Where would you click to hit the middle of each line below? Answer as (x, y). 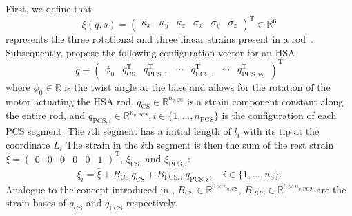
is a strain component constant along (265, 101)
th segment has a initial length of (161, 131)
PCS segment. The (45, 131)
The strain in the (102, 144)
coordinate (28, 144)
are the (331, 189)
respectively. (152, 203)
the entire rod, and (46, 115)
